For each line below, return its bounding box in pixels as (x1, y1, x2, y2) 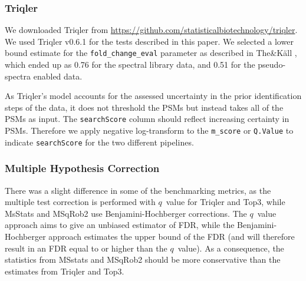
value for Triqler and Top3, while (166, 196, 285, 208)
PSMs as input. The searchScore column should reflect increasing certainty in (5, 113, 289, 125)
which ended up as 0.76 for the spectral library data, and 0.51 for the (5, 58, 255, 71)
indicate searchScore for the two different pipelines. (5, 135, 194, 148)
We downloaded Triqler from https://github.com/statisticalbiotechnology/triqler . (5, 24, 298, 36)
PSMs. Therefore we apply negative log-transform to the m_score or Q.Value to (5, 124, 294, 137)
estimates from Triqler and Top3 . (5, 265, 124, 277)
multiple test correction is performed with (5, 196, 156, 208)
